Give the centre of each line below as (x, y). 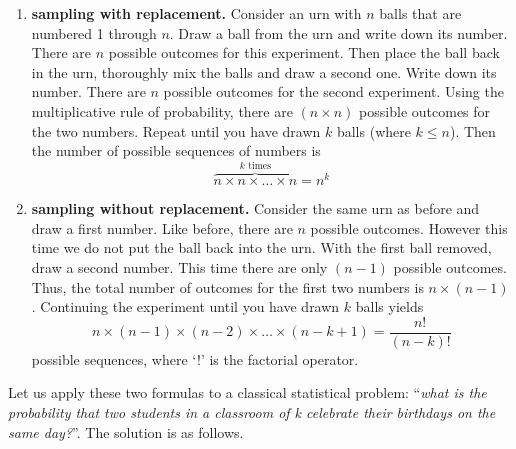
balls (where (373, 130)
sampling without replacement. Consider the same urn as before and (255, 208)
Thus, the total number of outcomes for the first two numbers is (227, 286)
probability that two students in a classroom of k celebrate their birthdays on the (252, 412)
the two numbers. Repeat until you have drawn (176, 130)
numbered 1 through (94, 32)
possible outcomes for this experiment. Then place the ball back (304, 52)
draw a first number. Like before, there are (162, 227)
